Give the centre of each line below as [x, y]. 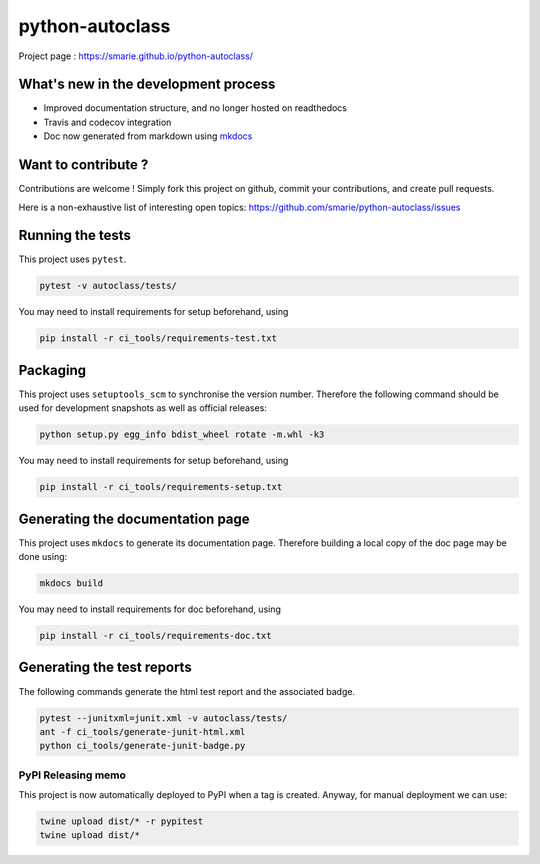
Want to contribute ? [83, 165]
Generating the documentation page [134, 518]
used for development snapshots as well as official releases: [142, 408]
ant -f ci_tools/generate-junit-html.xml [142, 731]
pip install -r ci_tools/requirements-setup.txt [161, 487]
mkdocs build [71, 583]
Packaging [52, 370]
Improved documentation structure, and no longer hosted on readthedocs [195, 108]
